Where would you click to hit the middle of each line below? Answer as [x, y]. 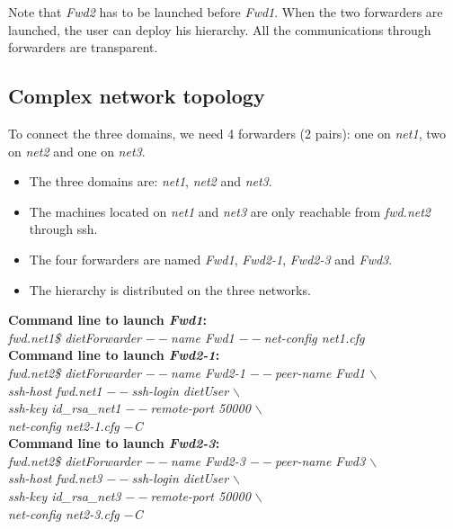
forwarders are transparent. [83, 47]
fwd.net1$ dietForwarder [75, 337]
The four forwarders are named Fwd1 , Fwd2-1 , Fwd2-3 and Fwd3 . [211, 259]
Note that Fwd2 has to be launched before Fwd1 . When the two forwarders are [226, 12]
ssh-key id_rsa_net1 [65, 408]
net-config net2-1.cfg [64, 425]
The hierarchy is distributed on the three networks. [170, 289]
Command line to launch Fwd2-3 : [114, 443]
